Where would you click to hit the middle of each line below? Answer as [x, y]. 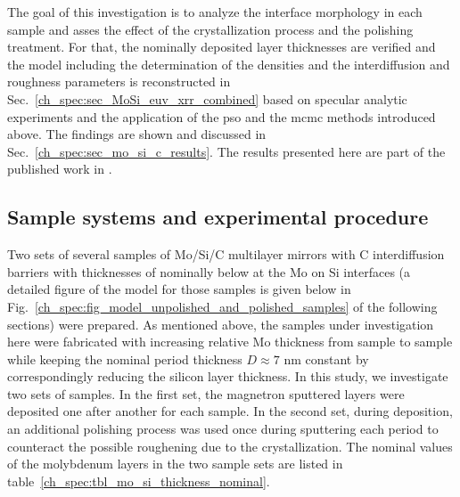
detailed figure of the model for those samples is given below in [179, 289]
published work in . [60, 169]
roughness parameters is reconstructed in [119, 81]
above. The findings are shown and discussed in [137, 134]
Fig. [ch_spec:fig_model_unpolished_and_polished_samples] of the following [222, 306]
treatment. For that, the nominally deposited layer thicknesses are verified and [222, 47]
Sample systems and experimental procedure [218, 217]
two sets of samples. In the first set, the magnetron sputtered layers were [206, 393]
